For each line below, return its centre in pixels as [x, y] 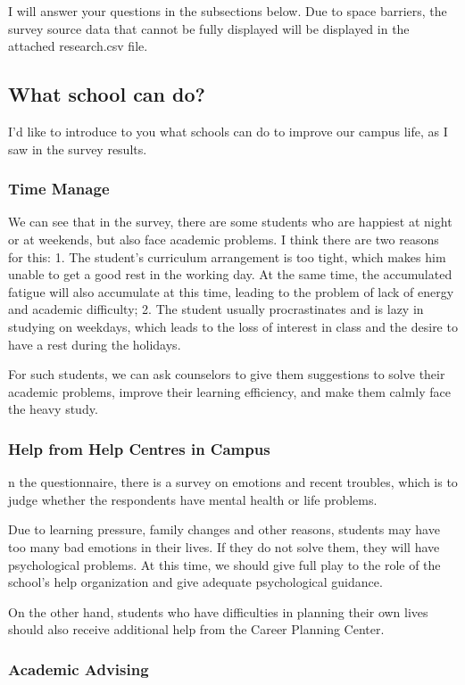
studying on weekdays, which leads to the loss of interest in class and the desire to [233, 326]
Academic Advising [79, 668]
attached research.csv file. [78, 46]
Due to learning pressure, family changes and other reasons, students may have [224, 529]
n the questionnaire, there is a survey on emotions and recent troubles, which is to [233, 482]
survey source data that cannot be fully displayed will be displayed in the [209, 28]
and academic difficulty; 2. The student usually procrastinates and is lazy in [216, 309]
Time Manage [59, 189]
